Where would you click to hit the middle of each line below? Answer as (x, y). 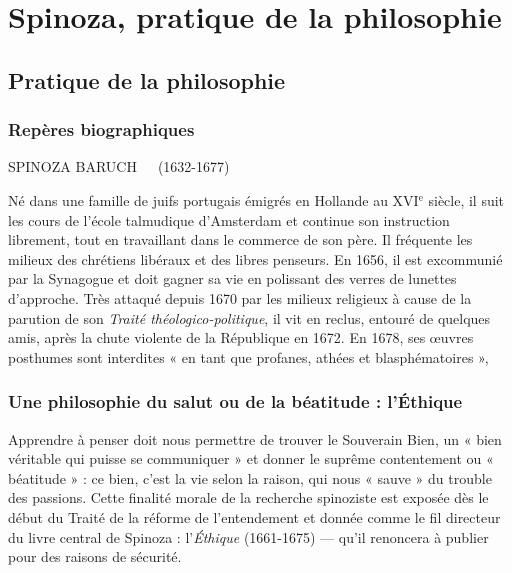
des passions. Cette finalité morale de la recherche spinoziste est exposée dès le (248, 497)
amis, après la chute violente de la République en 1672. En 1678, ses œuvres (241, 337)
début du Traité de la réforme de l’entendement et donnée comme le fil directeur (254, 516)
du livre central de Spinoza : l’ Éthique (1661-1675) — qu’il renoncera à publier (248, 536)
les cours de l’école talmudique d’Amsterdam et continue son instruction (229, 219)
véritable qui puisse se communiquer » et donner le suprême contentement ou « (251, 458)
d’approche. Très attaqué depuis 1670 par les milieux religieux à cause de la (240, 297)
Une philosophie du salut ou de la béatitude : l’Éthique (235, 401)
